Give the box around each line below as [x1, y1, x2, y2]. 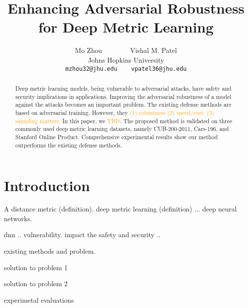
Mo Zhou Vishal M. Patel [75, 45, 177, 55]
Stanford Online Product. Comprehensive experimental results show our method [15, 132, 218, 141]
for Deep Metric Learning [38, 17, 214, 37]
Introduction [4, 176, 90, 195]
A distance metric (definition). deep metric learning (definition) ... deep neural [4, 204, 237, 214]
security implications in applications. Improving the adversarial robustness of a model [15, 92, 232, 100]
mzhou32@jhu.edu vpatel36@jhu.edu [65, 65, 187, 72]
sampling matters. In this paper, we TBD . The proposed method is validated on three [15, 116, 232, 125]
